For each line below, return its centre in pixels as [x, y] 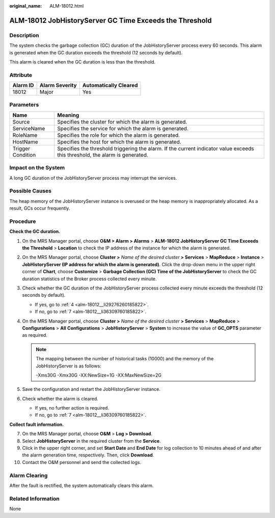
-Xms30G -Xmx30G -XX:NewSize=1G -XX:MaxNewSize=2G [99, 375]
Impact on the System [37, 168]
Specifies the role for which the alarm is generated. [119, 135]
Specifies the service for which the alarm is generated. [123, 128]
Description [24, 35]
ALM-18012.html [67, 6]
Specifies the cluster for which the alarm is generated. [122, 122]
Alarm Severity [58, 85]
